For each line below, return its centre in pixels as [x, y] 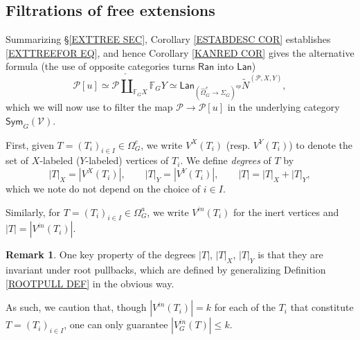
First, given [30, 144]
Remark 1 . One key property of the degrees [101, 254]
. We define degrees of [226, 160]
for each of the [245, 307]
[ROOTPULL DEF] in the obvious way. [90, 283]
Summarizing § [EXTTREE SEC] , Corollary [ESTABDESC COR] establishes [168, 39]
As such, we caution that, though [76, 307]
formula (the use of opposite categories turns [100, 66]
